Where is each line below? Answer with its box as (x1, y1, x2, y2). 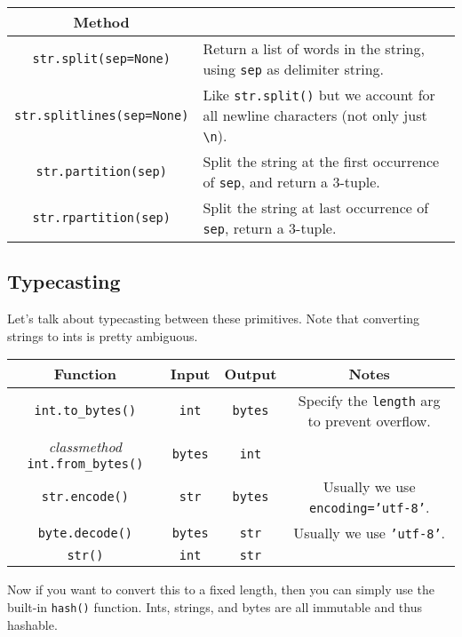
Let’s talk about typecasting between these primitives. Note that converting (7, 309, 420, 328)
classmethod (48, 436, 122, 458)
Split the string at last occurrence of (203, 197, 429, 218)
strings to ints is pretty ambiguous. (7, 326, 198, 345)
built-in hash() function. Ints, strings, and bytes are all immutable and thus (7, 597, 422, 616)
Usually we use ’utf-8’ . (293, 522, 446, 544)
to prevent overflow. (307, 410, 431, 432)
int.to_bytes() (34, 403, 137, 418)
